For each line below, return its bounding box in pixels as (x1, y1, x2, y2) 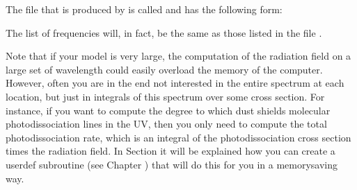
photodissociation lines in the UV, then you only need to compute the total (6, 116, 327, 131)
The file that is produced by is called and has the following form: (6, 2, 283, 16)
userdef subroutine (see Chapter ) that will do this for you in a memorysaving (6, 157, 338, 171)
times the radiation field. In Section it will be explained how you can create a (6, 144, 335, 158)
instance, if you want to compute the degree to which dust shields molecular (6, 103, 331, 117)
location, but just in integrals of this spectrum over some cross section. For (6, 89, 325, 103)
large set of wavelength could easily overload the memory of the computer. (6, 62, 323, 76)
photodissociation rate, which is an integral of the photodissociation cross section (6, 130, 351, 144)
